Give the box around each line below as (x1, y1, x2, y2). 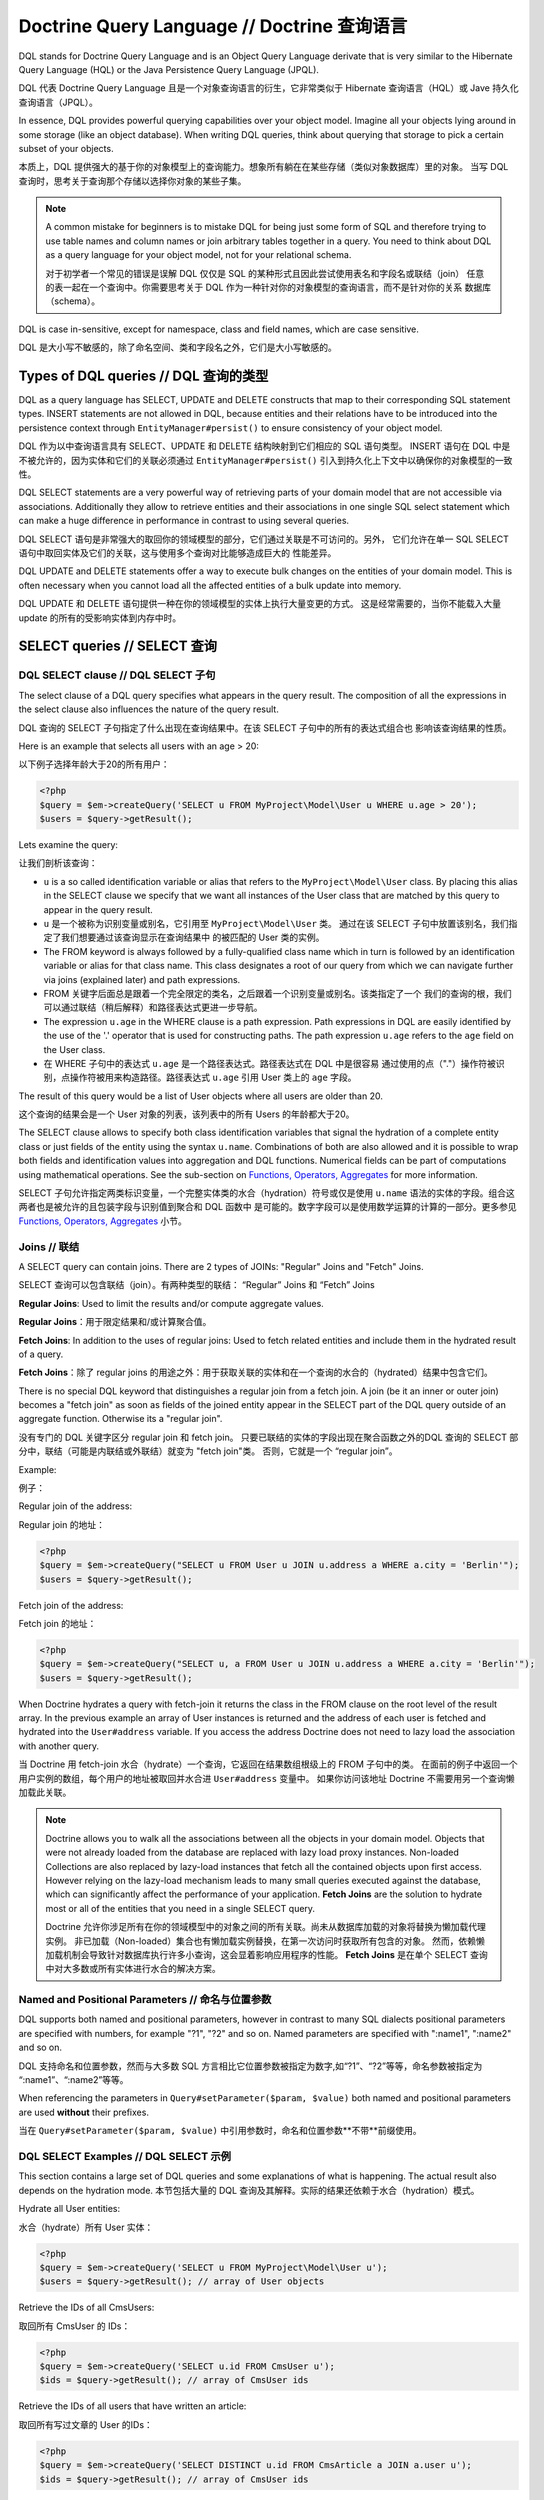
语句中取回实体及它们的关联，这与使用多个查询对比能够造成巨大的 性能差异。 (18, 547, 337, 559)
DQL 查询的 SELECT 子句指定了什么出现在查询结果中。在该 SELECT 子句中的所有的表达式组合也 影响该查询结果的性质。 (18, 721, 512, 734)
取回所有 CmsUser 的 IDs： (18, 2320, 131, 2332)
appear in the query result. (43, 903, 154, 915)
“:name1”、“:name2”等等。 (18, 2074, 129, 2086)
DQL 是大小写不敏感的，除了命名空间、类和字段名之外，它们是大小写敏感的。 (18, 341, 337, 354)
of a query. (18, 1348, 64, 1360)
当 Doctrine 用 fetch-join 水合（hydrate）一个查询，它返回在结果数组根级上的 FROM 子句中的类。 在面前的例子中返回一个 (18, 1758, 519, 1770)
